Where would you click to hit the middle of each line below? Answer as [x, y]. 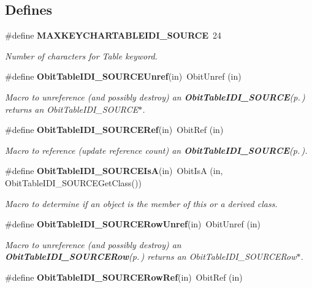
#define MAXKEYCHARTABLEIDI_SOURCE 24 [113, 35]
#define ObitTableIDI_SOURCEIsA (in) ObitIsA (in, [114, 171]
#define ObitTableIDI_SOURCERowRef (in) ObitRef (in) [124, 277]
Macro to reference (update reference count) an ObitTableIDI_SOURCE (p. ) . [156, 150]
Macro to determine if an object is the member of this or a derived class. [141, 203]
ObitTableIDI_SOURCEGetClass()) [73, 182]
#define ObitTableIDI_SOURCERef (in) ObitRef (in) [114, 130]
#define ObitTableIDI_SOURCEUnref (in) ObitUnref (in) [123, 76]
